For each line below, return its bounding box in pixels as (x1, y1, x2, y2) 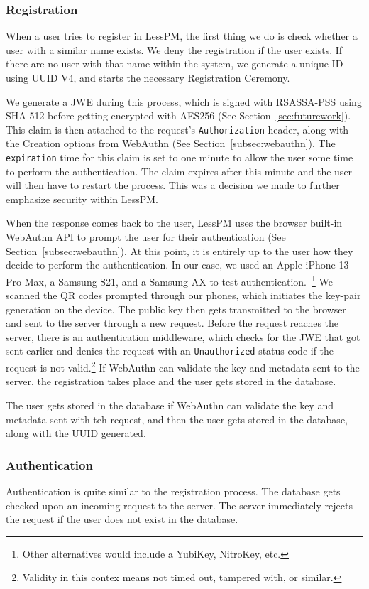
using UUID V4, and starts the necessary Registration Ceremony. (6, 70, 290, 85)
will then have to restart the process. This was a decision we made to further (6, 178, 340, 193)
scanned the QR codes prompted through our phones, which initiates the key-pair (6, 288, 361, 303)
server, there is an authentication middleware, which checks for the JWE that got (6, 329, 360, 344)
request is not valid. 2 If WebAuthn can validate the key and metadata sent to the (6, 358, 360, 374)
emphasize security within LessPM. (6, 191, 158, 206)
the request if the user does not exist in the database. (6, 512, 238, 526)
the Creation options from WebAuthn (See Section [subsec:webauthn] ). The (6, 136, 336, 151)
